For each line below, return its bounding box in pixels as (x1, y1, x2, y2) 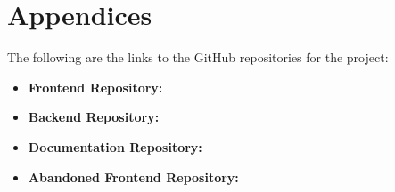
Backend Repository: (28, 108, 160, 126)
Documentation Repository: (28, 137, 202, 156)
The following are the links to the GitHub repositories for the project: (7, 48, 389, 67)
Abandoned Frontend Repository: (28, 167, 239, 186)
